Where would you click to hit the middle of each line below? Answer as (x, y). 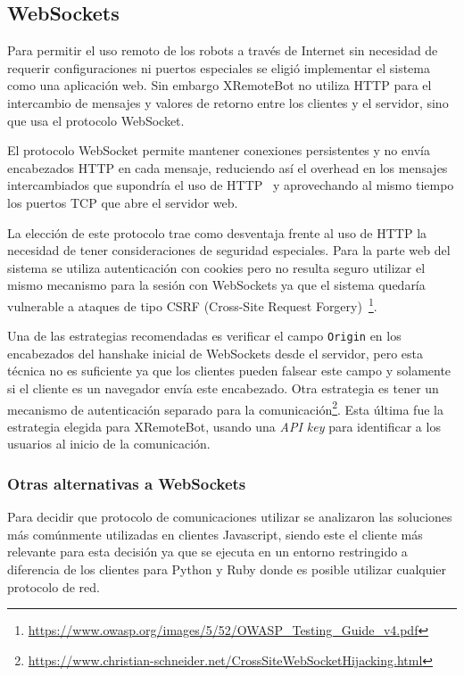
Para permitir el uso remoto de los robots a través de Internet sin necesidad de (223, 50)
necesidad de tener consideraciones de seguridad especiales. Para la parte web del (229, 250)
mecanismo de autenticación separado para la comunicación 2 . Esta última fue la (225, 408)
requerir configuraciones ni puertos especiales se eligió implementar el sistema (219, 67)
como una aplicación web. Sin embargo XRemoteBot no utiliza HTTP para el (220, 85)
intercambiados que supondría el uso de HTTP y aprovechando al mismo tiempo (231, 185)
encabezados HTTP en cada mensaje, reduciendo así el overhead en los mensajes (228, 167)
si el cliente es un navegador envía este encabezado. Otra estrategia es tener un (223, 388)
